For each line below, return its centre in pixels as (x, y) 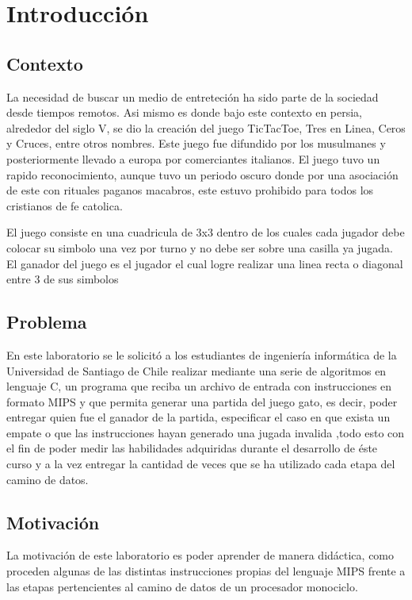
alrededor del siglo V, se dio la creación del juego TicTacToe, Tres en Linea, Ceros (206, 127)
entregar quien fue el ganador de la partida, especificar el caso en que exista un (198, 417)
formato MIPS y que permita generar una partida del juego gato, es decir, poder (202, 401)
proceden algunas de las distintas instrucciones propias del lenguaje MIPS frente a (206, 571)
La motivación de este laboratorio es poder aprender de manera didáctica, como (200, 555)
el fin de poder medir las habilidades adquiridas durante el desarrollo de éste (192, 448)
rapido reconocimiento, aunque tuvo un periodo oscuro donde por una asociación (202, 174)
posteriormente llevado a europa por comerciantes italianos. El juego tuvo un (193, 158)
